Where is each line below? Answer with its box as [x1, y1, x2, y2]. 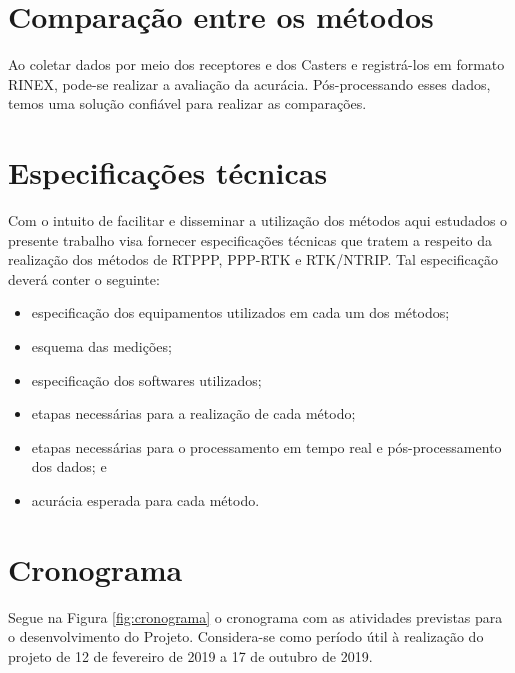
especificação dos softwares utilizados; [31, 369, 262, 390]
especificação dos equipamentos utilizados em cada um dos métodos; [31, 302, 450, 323]
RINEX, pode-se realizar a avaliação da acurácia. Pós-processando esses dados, [8, 73, 491, 94]
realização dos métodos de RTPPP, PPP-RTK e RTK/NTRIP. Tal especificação [8, 249, 499, 270]
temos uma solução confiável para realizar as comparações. [8, 93, 367, 114]
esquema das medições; [31, 336, 172, 356]
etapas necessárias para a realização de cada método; [31, 403, 356, 424]
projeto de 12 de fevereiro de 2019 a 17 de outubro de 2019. [8, 645, 373, 666]
